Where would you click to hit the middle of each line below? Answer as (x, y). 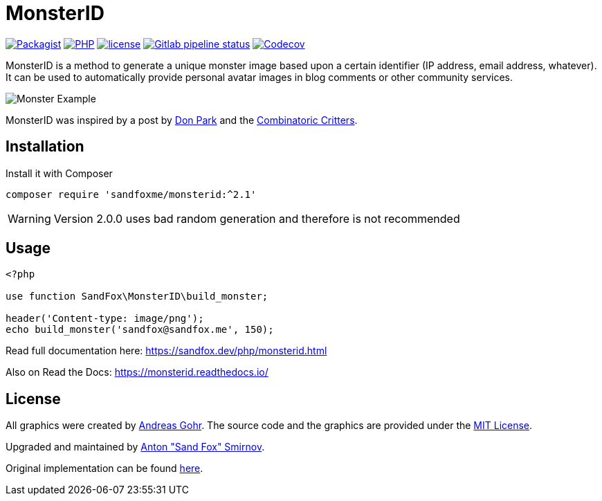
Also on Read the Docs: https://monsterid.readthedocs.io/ (137, 372)
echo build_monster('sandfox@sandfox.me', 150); (140, 330)
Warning (29, 218)
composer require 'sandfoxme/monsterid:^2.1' (131, 194)
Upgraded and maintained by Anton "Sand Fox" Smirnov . (135, 447)
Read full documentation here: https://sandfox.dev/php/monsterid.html (166, 351)
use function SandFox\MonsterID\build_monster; (137, 297)
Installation (45, 147)
